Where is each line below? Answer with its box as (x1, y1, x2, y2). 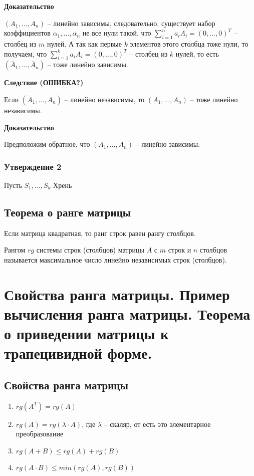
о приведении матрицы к (4, 323, 169, 344)
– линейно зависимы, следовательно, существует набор (47, 18, 215, 28)
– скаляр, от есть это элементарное (104, 418, 211, 429)
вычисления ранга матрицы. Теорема (4, 303, 250, 324)
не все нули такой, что (82, 28, 151, 38)
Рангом (4, 245, 26, 255)
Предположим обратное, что (4, 139, 90, 149)
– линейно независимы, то (64, 94, 145, 104)
